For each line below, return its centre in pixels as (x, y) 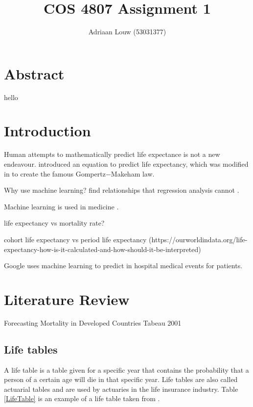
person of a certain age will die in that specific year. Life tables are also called (121, 379)
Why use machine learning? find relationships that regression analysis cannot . (122, 190)
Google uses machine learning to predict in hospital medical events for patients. (123, 266)
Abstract (34, 73)
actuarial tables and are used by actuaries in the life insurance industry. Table (121, 389)
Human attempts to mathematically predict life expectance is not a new (112, 154)
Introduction (47, 131)
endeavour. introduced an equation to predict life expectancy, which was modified (126, 164)
